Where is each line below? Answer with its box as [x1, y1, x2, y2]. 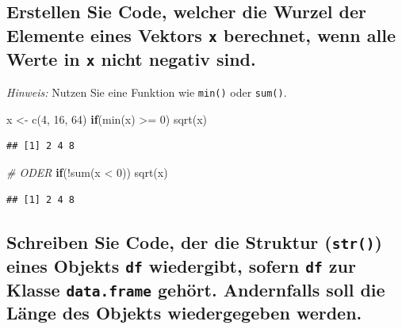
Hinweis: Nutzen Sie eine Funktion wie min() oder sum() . [6, 84, 287, 101]
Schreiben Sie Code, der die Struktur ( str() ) [6, 229, 382, 254]
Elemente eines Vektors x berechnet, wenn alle [6, 22, 396, 47]
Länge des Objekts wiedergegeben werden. [6, 300, 362, 325]
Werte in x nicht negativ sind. [6, 46, 256, 71]
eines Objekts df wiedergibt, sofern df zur [6, 253, 356, 277]
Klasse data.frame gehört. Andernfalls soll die [6, 277, 385, 301]
